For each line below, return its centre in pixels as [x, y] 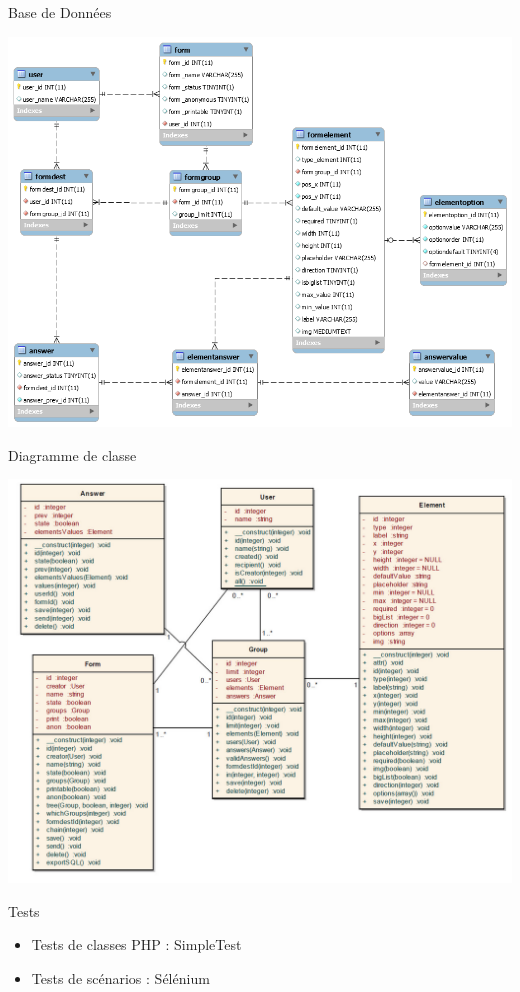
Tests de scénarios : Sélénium [120, 977]
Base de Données [60, 12]
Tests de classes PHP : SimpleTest [136, 944]
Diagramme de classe [72, 454]
